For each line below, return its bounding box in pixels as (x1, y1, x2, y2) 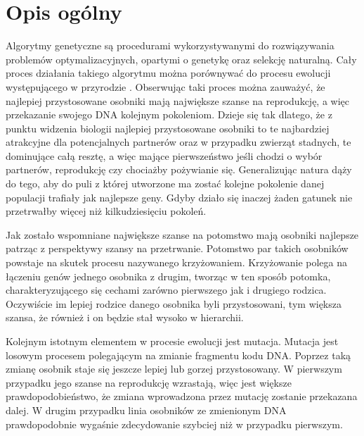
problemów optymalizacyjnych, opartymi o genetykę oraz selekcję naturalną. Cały (6, 51, 357, 66)
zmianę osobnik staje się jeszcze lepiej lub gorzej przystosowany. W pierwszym (6, 361, 342, 376)
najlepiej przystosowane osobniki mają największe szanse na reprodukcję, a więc (6, 93, 350, 108)
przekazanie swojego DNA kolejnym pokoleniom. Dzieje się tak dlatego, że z (6, 107, 332, 122)
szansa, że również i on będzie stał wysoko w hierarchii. (6, 310, 244, 325)
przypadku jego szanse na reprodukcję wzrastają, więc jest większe (6, 375, 292, 390)
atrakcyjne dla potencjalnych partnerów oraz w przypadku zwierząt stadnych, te (6, 135, 351, 149)
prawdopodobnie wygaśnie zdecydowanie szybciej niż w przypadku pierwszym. (6, 416, 343, 431)
